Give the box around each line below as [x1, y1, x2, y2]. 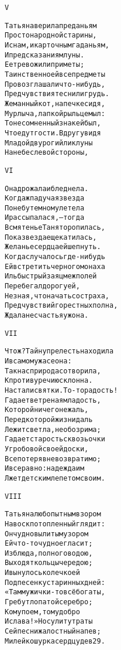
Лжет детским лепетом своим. [5, 474, 105, 482]
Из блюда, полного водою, [5, 549, 93, 557]
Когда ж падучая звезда [5, 194, 85, 203]
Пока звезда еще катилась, [5, 233, 97, 241]
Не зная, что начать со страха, [5, 291, 110, 300]
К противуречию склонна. [5, 376, 93, 385]
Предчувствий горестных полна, [5, 301, 118, 310]
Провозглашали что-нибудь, [5, 80, 105, 89]
